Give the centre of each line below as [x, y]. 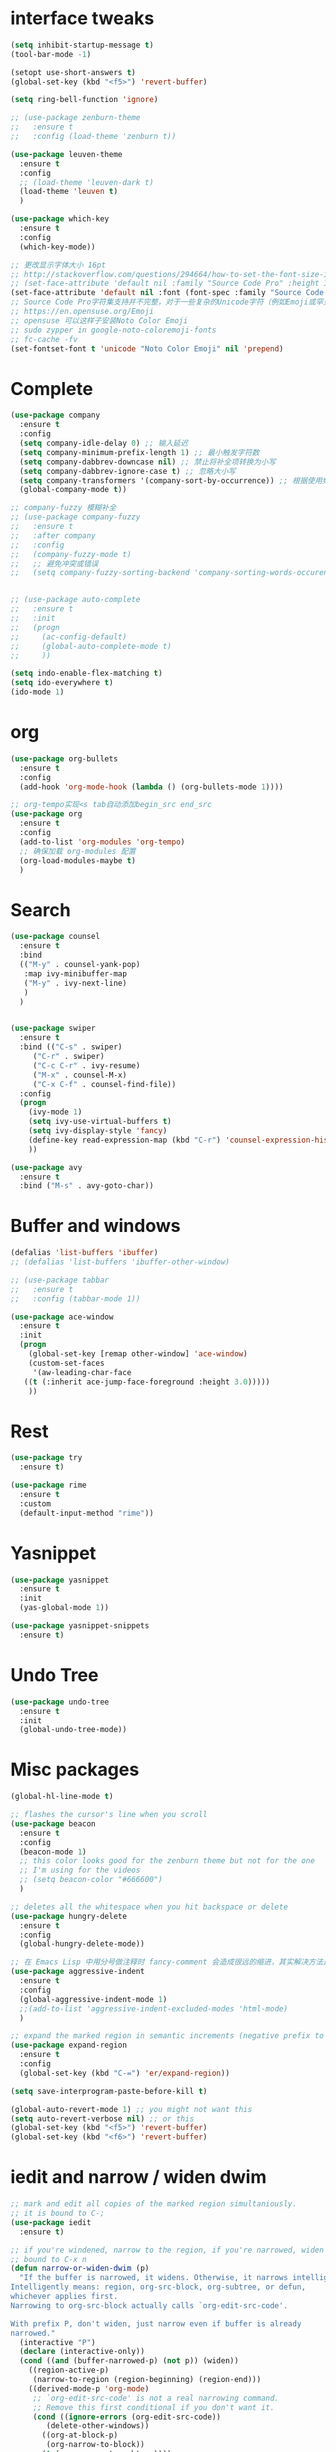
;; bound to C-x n [48, 2259]
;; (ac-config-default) [69, 637]
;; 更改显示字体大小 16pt [58, 265]
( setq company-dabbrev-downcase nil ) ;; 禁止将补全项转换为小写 [148, 462]
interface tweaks [82, 18]
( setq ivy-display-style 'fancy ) [98, 1131]
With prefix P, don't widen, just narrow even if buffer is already [156, 2323]
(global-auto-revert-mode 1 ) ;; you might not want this [131, 2109]
